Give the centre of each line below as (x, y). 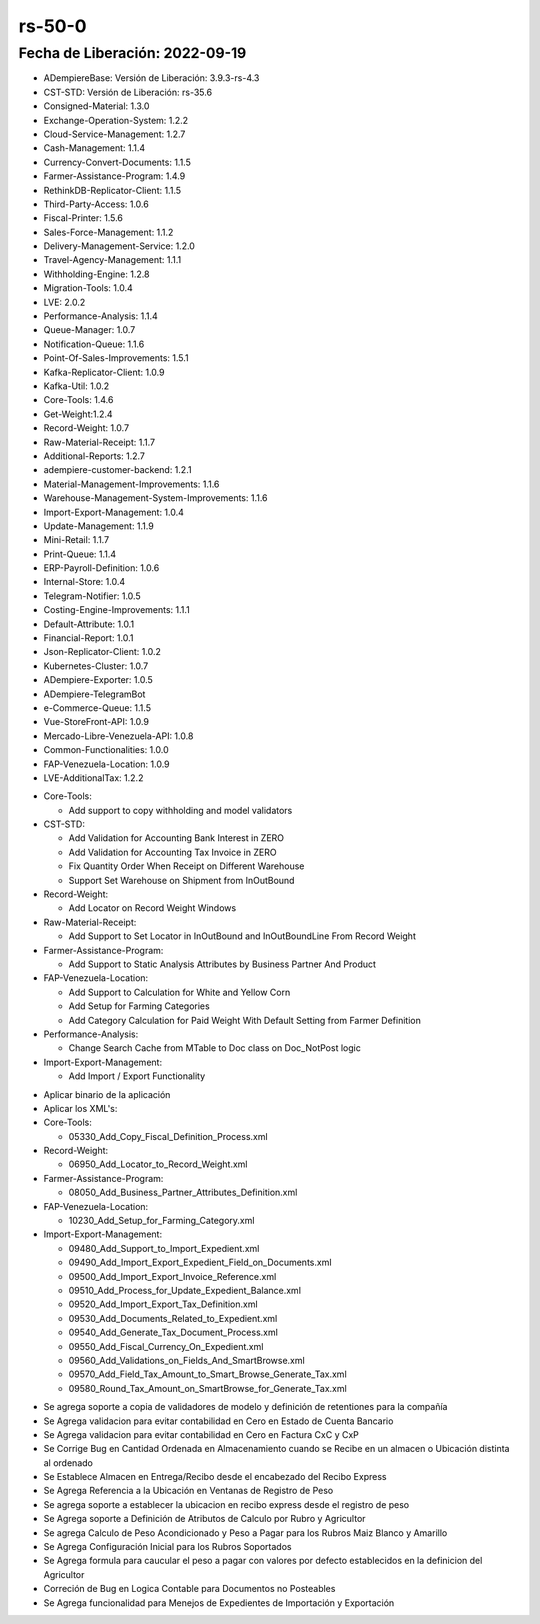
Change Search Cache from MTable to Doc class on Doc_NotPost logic (215, 1048)
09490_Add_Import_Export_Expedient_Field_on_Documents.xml (200, 1262)
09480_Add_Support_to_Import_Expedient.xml (164, 1248)
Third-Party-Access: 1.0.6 (96, 204)
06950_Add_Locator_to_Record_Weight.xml (158, 1164)
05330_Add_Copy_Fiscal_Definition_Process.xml (168, 1136)
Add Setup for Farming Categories (139, 1006)
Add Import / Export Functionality (137, 1076)
